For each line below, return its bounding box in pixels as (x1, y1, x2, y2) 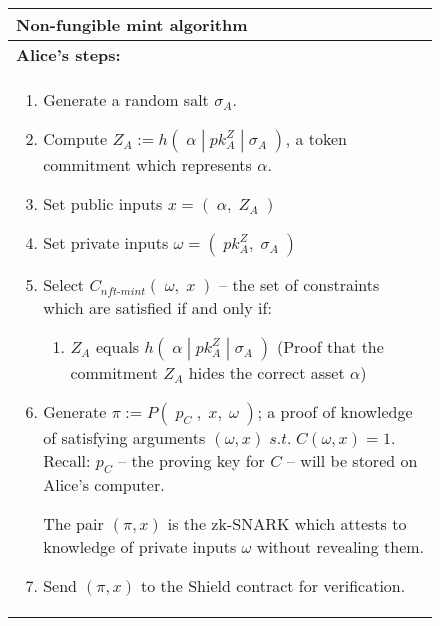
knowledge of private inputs (43, 535, 237, 559)
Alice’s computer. (43, 473, 165, 497)
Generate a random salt (43, 88, 209, 111)
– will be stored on (287, 449, 418, 472)
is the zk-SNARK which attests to (167, 512, 407, 536)
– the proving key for (118, 449, 265, 472)
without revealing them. (256, 535, 425, 559)
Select (43, 273, 85, 296)
